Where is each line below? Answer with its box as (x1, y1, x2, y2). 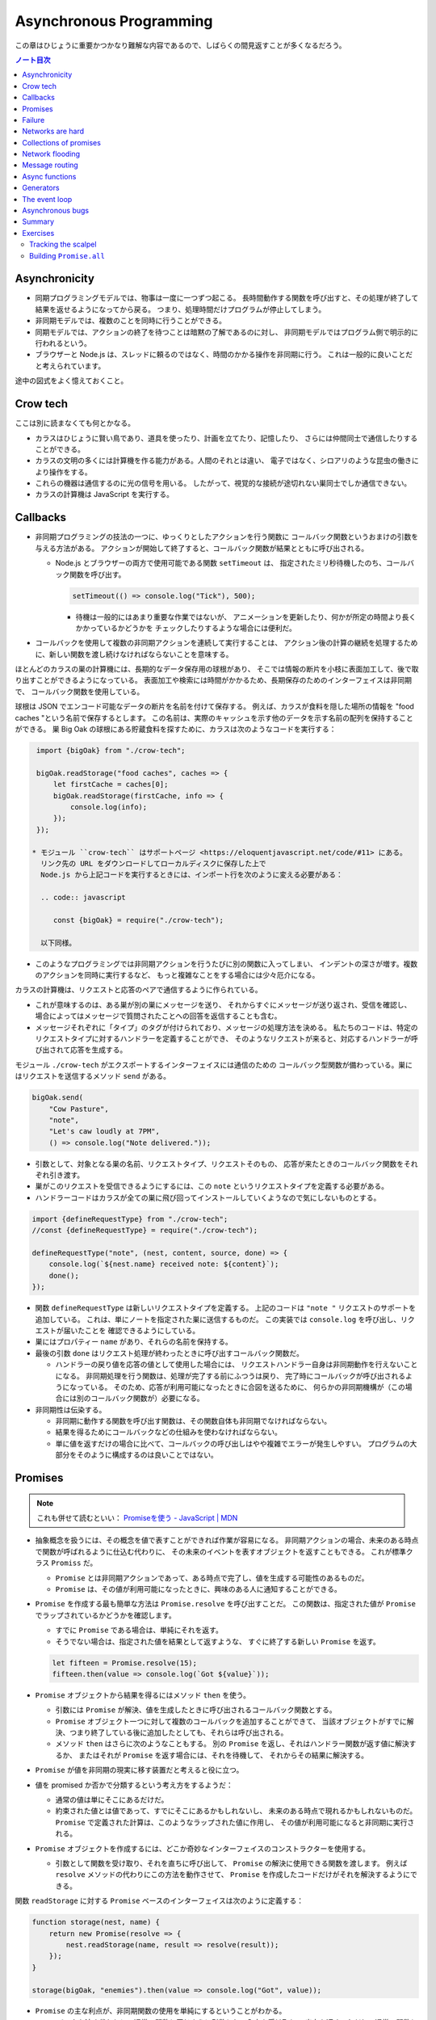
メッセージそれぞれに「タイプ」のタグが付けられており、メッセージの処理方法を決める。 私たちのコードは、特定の (35, 1022, 418, 1032)
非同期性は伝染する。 (35, 1404, 107, 1414)
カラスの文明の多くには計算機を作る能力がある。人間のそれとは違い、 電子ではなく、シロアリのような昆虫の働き (35, 456, 412, 465)
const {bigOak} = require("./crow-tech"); (52, 915, 224, 924)
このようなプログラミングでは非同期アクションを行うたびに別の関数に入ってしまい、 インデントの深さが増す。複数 (35, 958, 418, 969)
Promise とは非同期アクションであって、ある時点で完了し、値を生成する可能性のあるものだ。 (55, 1572, 369, 1583)
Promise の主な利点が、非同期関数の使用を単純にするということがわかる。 (35, 2006, 287, 2016)
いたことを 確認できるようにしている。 (69, 1325, 200, 1335)
